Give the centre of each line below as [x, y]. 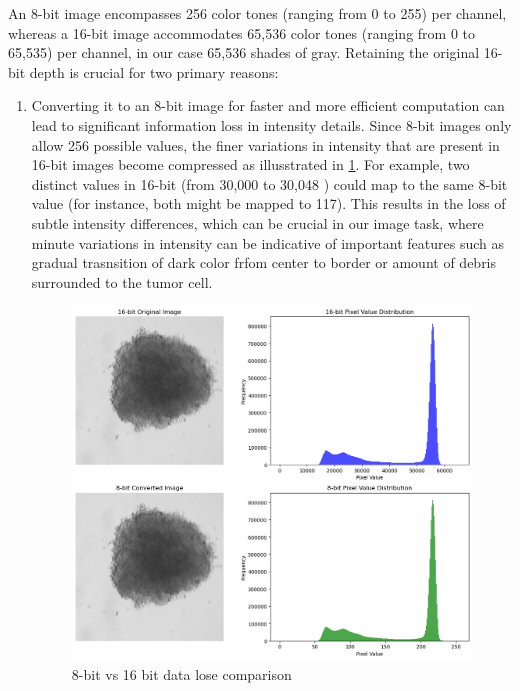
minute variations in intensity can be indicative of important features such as [268, 242]
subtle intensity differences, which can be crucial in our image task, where [257, 222]
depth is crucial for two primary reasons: [154, 71]
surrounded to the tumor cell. [122, 281]
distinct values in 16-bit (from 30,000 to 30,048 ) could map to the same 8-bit [269, 183]
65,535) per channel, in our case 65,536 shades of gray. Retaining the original [244, 52]
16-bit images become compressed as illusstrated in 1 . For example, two [250, 164]
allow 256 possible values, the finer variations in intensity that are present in [265, 144]
